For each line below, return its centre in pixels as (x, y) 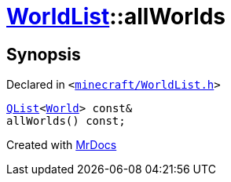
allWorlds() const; (66, 121)
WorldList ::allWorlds (116, 16)
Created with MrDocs (62, 145)
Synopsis (44, 54)
